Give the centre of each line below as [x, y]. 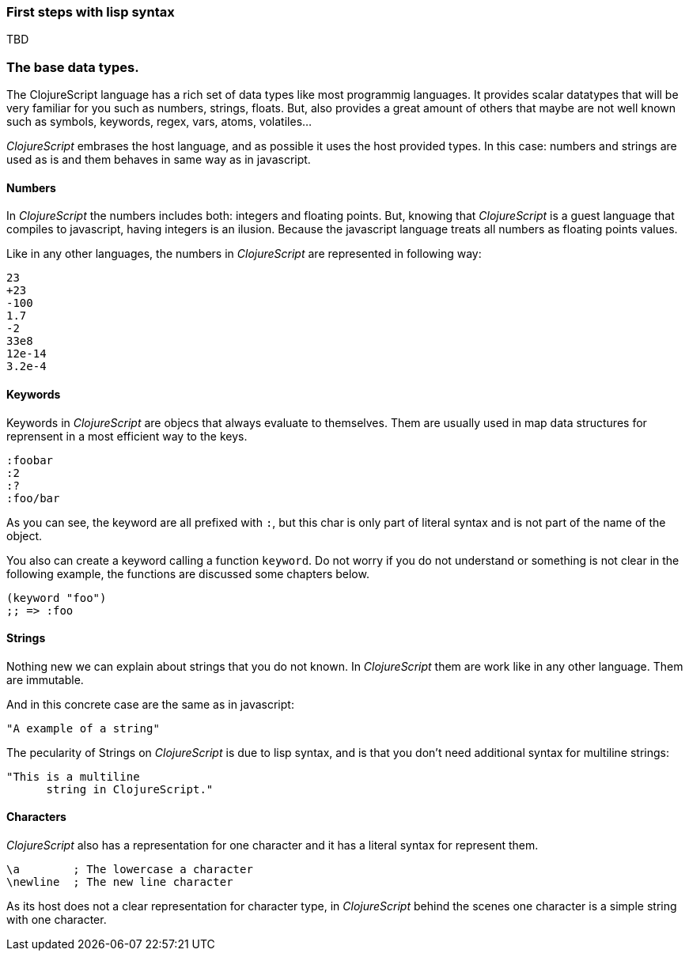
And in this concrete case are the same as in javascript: [150, 704]
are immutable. [45, 679]
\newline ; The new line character [120, 882]
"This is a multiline [73, 776]
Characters [36, 817]
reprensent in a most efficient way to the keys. [127, 436]
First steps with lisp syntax [91, 12]
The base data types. [73, 67]
